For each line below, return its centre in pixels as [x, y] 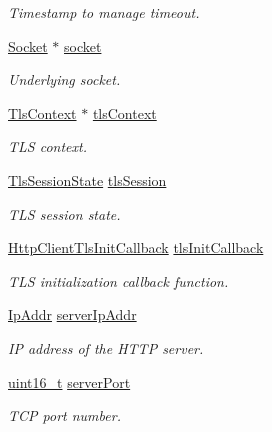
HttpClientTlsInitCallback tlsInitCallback [136, 247]
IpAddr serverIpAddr [72, 314]
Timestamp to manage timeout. [104, 12]
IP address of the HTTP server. [106, 347]
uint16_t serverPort [69, 381]
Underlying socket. [64, 79]
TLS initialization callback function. [118, 280]
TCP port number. [64, 415]
